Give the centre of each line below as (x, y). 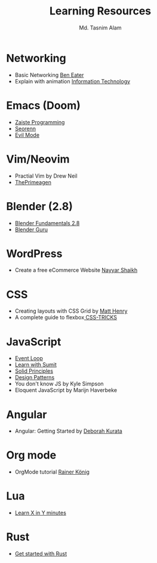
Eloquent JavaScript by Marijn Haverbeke (66, 390)
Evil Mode (27, 135)
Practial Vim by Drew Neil (46, 176)
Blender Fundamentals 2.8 (47, 223)
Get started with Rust (41, 554)
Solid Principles (34, 371)
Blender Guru (31, 229)
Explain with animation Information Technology (72, 81)
